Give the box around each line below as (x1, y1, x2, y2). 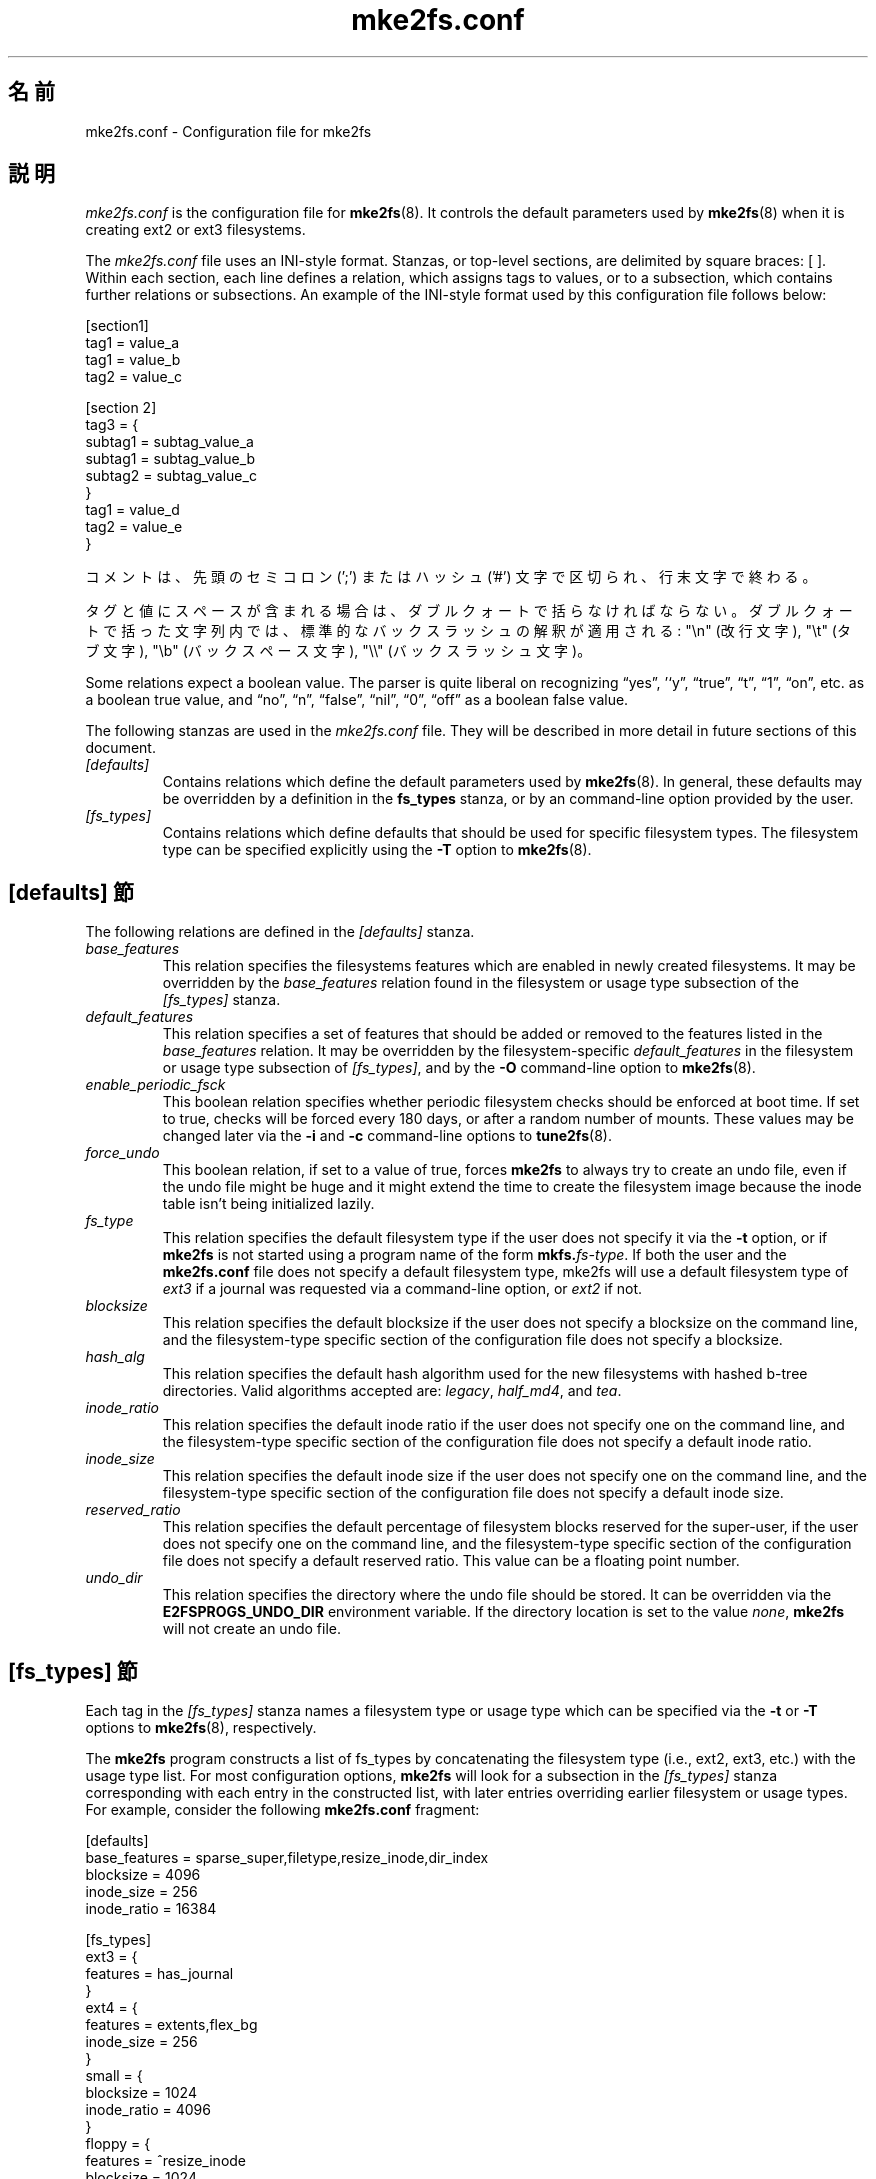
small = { (85, 2067, 143, 2085)
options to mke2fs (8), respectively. (85, 1719, 317, 1737)
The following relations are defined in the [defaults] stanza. (85, 923, 475, 941)
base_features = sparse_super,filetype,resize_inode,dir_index (85, 1849, 489, 1867)
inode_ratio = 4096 (85, 2101, 211, 2119)
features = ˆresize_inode (85, 2152, 247, 2170)
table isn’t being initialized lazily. (162, 1195, 375, 1213)
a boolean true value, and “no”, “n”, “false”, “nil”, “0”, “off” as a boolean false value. (85, 691, 629, 709)
